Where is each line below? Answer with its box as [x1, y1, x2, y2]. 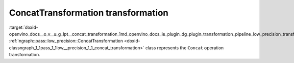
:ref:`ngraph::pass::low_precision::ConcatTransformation [9, 38, 123, 44]
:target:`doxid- [9, 24, 39, 30]
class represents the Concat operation [145, 44, 224, 51]
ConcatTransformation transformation [9, 7, 169, 18]
